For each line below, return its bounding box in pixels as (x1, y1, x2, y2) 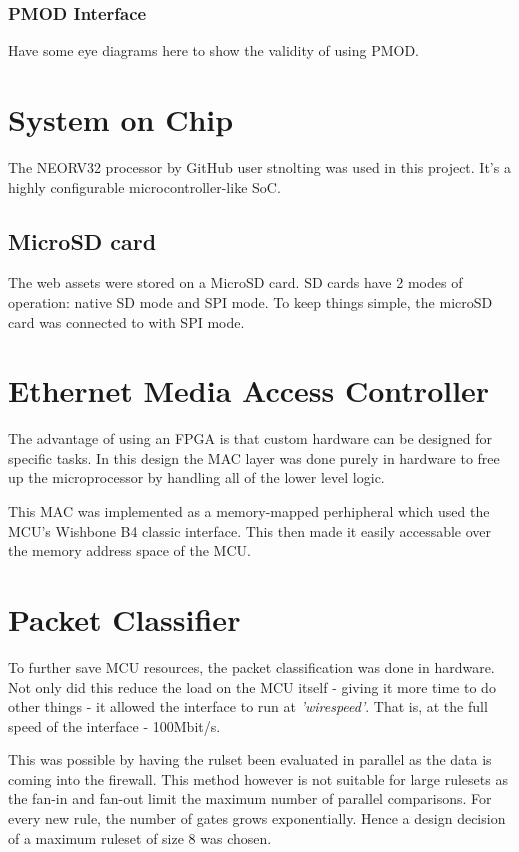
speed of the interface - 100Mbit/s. (8, 715, 221, 736)
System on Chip (8, 99, 234, 139)
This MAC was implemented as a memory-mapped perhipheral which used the (8, 501, 490, 522)
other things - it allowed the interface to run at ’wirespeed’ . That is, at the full (8, 696, 488, 717)
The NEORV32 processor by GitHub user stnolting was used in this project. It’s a (8, 156, 511, 177)
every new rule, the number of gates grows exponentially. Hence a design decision (8, 808, 506, 829)
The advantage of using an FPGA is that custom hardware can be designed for (8, 428, 492, 449)
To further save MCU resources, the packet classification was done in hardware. (8, 656, 495, 677)
